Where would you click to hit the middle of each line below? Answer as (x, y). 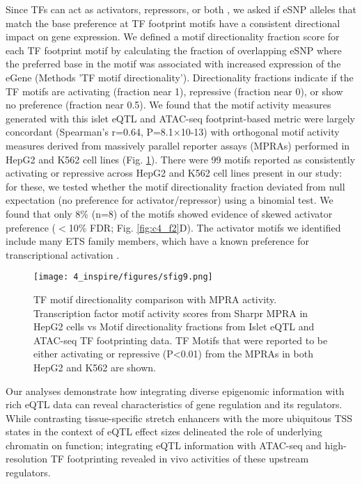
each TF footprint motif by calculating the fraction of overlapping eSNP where (174, 50)
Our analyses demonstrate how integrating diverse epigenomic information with (175, 390)
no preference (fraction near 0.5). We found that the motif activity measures (168, 105)
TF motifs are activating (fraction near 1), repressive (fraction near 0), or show (174, 91)
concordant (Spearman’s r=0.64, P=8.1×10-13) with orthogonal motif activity (173, 132)
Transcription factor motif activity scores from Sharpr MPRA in (171, 313)
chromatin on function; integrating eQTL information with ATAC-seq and (164, 445)
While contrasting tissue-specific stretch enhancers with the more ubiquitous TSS (179, 418)
